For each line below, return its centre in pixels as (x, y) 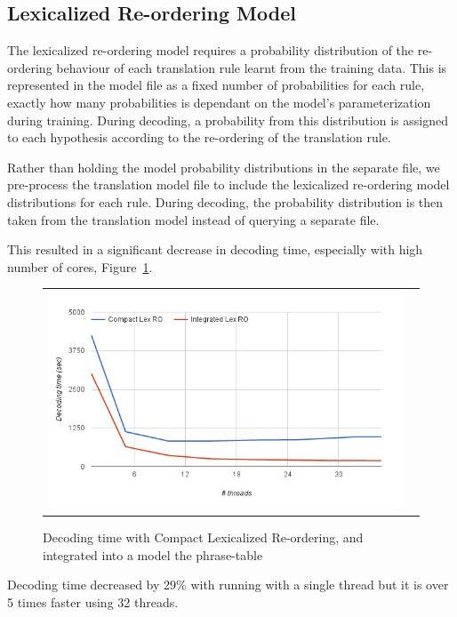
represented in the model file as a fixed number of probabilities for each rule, (216, 85)
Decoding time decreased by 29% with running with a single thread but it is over (228, 585)
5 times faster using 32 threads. (93, 601)
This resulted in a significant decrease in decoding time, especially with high (215, 249)
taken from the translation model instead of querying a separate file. (193, 219)
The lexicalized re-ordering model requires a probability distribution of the (211, 50)
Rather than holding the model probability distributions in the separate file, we (224, 167)
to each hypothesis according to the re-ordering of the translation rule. (199, 137)
